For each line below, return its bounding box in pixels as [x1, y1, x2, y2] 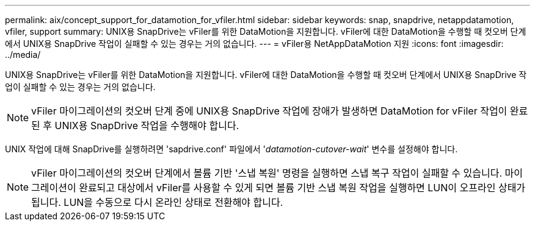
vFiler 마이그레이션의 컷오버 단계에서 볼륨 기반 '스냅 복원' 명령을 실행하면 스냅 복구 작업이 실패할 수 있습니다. [31, 167, 503, 179]
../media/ [5, 49, 41, 60]
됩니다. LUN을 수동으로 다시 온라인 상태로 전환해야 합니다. [31, 196, 283, 208]
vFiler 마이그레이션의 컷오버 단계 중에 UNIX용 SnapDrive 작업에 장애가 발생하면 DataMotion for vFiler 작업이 [31, 105, 508, 117]
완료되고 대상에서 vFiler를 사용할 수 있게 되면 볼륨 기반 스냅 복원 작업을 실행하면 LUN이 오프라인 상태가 [79, 182, 526, 194]
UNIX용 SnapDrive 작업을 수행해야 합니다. [54, 119, 239, 132]
